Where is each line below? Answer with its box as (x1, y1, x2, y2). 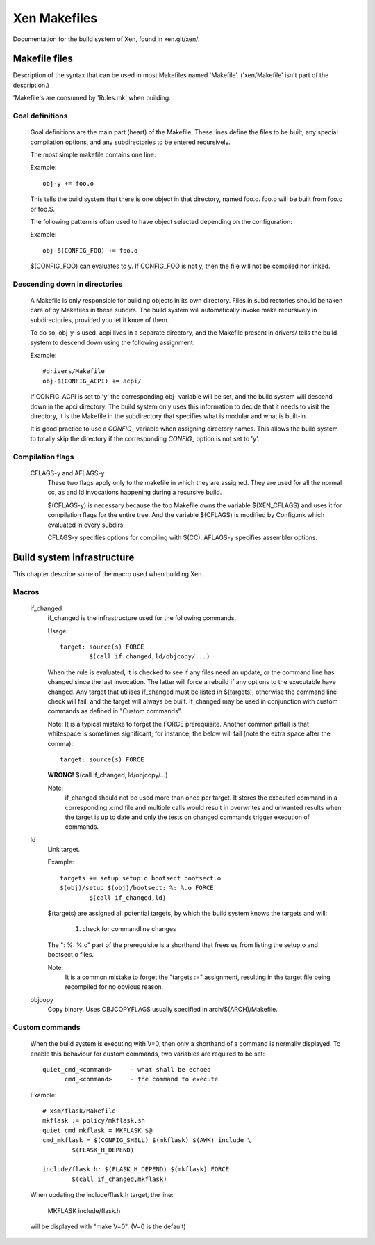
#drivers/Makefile (42, 367, 106, 375)
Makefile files (12, 53, 73, 65)
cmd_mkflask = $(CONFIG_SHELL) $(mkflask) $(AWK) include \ (42, 1136, 251, 1144)
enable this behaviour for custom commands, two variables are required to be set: (30, 1049, 265, 1058)
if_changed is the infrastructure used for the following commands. (47, 614, 237, 622)
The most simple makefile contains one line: (30, 150, 156, 159)
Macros (12, 587, 40, 596)
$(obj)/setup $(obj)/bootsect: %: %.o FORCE (60, 884, 215, 892)
